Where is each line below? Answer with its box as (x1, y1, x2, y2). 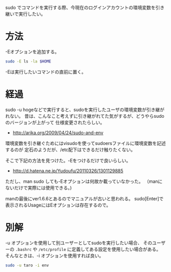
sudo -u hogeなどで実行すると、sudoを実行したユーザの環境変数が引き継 (5, 107, 160, 113)
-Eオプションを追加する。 (5, 48, 60, 55)
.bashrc (15, 247, 32, 252)
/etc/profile (38, 247, 66, 252)
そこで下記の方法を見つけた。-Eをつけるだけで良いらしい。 (5, 157, 131, 163)
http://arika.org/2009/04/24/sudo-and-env (12, 130, 104, 136)
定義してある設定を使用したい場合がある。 (71, 246, 161, 252)
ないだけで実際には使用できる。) (5, 184, 72, 191)
